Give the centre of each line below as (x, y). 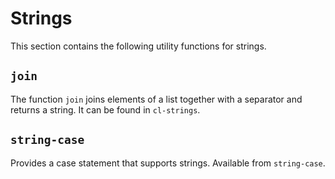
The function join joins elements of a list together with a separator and (156, 99)
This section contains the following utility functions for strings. (138, 46)
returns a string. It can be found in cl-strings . (105, 109)
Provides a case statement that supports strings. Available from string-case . (168, 163)
